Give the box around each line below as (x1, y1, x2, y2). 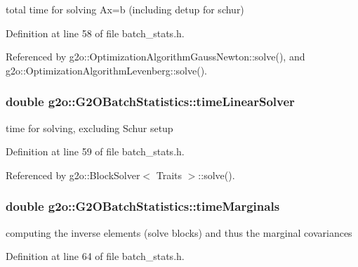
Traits (156, 167, 183, 182)
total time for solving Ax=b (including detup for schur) (6, 2, 244, 16)
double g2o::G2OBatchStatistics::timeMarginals (6, 197, 280, 215)
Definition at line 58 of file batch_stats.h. (6, 25, 185, 40)
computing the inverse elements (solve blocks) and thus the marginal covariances (6, 225, 352, 240)
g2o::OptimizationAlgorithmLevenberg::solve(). (6, 63, 207, 77)
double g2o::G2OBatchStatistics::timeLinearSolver (6, 93, 295, 110)
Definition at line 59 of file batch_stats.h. (6, 144, 185, 159)
